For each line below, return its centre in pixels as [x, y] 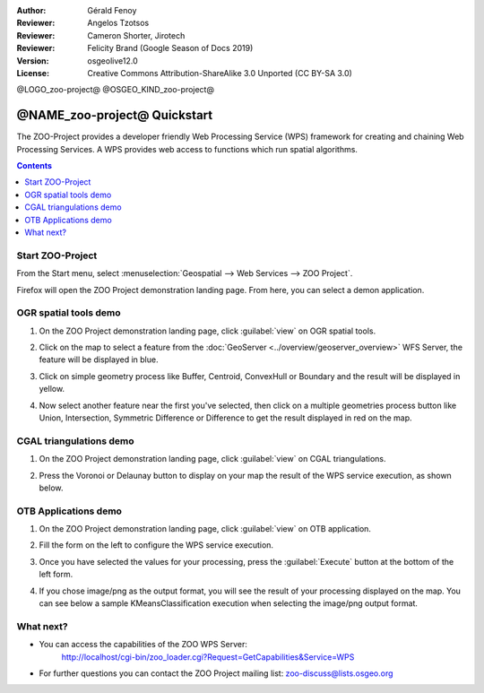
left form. [56, 575]
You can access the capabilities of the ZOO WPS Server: [143, 645]
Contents [35, 166]
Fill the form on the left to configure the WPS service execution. [156, 545]
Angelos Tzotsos [118, 23]
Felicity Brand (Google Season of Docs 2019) [170, 48]
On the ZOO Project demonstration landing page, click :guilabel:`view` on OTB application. [205, 529]
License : [33, 73]
